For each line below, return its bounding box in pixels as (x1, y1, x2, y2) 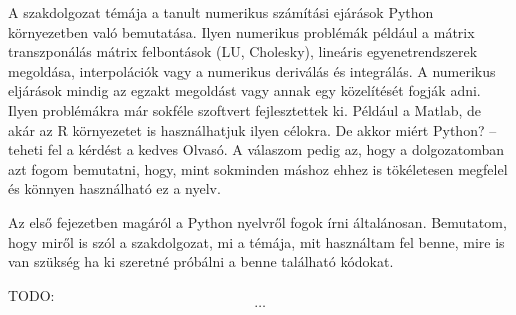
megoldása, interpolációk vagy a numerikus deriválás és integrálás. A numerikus (8, 60, 496, 81)
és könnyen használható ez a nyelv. (8, 178, 221, 199)
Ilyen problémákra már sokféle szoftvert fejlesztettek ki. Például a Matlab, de (8, 99, 482, 120)
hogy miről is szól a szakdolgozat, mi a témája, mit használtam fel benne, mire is (8, 231, 505, 252)
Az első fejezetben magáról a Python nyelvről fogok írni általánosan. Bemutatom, (8, 211, 507, 232)
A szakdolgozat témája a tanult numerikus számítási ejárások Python (8, 2, 434, 22)
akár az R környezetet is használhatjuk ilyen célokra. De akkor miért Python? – (8, 119, 497, 140)
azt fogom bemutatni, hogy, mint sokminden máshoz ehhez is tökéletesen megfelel (8, 158, 508, 179)
